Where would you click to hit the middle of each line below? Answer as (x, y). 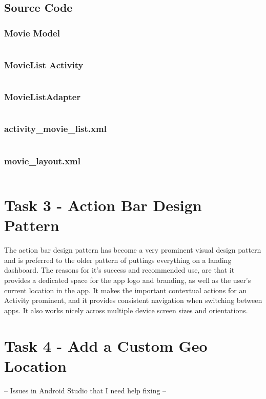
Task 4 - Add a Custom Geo (106, 345)
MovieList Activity (44, 64)
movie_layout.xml (42, 160)
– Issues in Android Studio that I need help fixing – (85, 390)
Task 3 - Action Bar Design (103, 205)
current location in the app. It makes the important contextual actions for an (126, 290)
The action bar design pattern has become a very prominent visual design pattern (133, 250)
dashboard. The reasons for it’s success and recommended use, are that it (119, 270)
